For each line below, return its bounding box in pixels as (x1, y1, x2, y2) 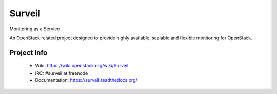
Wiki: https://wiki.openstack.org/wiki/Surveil (35, 63, 129, 69)
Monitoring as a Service (9, 26, 60, 32)
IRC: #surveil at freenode (35, 69, 88, 76)
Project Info (9, 48, 48, 57)
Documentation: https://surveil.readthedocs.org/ (35, 77, 138, 83)
